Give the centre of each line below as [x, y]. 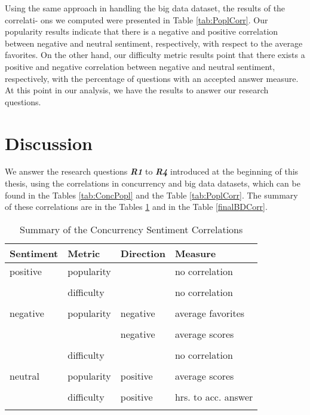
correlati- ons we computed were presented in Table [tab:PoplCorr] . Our [136, 19]
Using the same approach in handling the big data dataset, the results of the [145, 8]
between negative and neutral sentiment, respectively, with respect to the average [154, 43]
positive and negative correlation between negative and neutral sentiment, [140, 66]
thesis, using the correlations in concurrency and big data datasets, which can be [153, 183]
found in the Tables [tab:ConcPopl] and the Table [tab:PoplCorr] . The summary [151, 195]
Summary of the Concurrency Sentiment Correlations [131, 229]
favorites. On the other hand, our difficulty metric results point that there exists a [155, 55]
